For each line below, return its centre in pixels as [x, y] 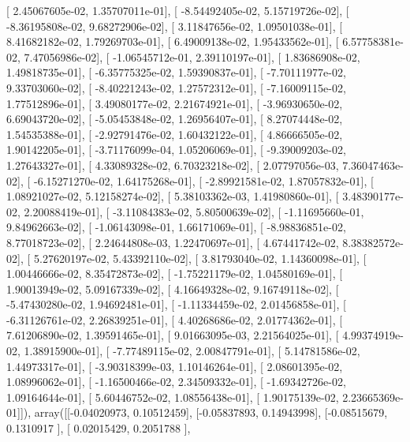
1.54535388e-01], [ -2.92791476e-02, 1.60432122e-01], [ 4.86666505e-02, [175, 134]
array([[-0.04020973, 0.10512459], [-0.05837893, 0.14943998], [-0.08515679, [211, 412]
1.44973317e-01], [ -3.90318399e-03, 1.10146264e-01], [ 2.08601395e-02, [175, 366]
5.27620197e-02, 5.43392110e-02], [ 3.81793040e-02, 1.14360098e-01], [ [200, 258]
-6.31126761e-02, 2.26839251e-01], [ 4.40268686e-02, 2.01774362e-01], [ [175, 319]
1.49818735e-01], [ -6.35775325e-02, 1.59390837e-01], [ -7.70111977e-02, [176, 72]
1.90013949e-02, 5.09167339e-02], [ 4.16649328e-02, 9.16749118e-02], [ [173, 288]
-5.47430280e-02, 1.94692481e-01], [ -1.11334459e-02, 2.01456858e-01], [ [176, 304]
